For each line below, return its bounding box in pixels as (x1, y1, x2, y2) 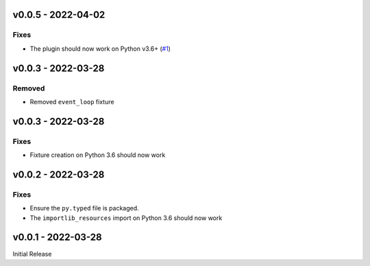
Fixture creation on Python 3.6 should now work (29, 151, 166, 159)
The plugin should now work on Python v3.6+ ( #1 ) (29, 45, 171, 53)
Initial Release (12, 250, 52, 258)
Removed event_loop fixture (29, 97, 114, 106)
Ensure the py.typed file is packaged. (29, 204, 140, 213)
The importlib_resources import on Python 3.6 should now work (29, 213, 223, 222)
